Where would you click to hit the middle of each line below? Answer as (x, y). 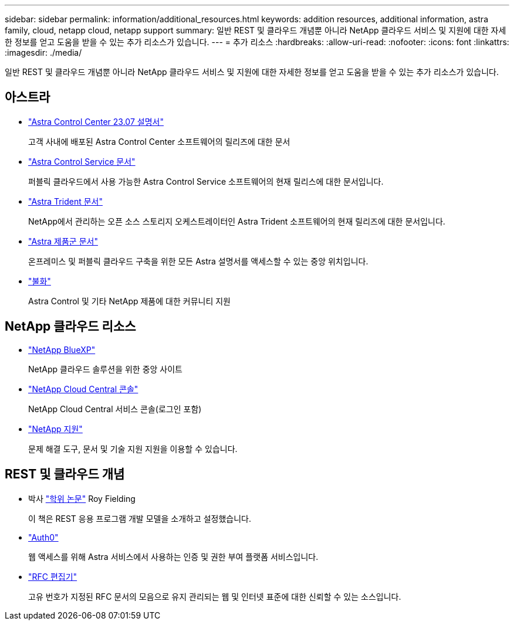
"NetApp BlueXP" (62, 349)
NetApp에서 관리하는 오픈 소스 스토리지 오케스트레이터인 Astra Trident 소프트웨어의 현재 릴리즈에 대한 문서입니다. (237, 221)
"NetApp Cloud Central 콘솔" (83, 389)
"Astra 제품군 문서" (63, 241)
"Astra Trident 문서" (65, 201)
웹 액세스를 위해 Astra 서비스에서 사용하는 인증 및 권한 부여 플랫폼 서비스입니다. (173, 556)
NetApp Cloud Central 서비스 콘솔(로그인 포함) (115, 409)
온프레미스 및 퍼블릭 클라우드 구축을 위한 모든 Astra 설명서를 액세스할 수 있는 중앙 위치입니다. (198, 261)
